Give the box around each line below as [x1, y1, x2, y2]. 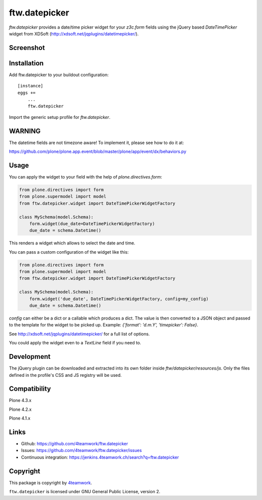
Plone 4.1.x [9, 415, 31, 421]
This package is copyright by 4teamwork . [9, 480, 92, 485]
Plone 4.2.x [9, 406, 32, 412]
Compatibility [9, 385, 51, 393]
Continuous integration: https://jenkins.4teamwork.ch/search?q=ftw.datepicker [21, 454, 179, 460]
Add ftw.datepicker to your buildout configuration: [9, 72, 109, 78]
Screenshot [9, 44, 45, 52]
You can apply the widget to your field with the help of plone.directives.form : [9, 174, 163, 180]
